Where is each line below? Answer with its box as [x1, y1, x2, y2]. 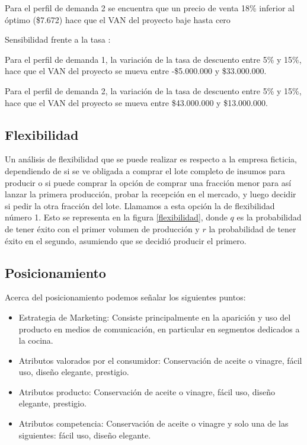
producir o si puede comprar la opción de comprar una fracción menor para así [5, 176, 292, 188]
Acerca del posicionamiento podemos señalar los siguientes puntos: [5, 291, 246, 303]
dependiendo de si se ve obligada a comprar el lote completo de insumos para [5, 164, 285, 177]
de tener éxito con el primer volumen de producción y [5, 222, 200, 235]
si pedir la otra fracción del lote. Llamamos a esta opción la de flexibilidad [5, 199, 275, 212]
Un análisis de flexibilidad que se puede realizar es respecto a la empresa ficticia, [5, 153, 297, 165]
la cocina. [18, 334, 53, 347]
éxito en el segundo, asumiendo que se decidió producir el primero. [5, 234, 247, 246]
